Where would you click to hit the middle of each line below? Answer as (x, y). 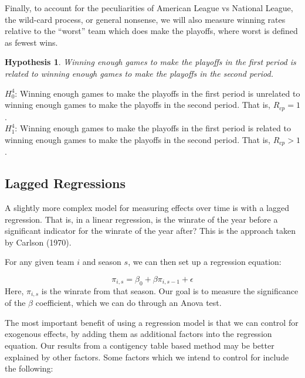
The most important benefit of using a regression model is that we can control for (152, 322)
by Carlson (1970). (38, 242)
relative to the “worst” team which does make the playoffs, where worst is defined (151, 31)
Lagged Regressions (65, 183)
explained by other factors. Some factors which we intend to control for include (147, 357)
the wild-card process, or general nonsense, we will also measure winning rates (145, 19)
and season (102, 262)
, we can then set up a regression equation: (205, 262)
